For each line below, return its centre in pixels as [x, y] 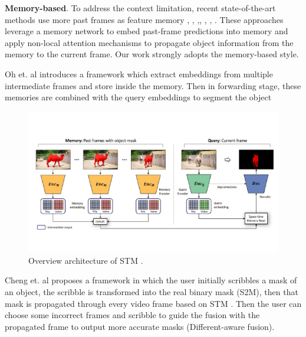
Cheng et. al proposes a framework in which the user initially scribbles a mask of [151, 280]
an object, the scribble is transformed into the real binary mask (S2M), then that [152, 292]
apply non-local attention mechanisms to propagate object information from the [149, 42]
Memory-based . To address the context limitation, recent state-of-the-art [140, 8]
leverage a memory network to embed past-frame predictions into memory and [147, 31]
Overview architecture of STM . [86, 260]
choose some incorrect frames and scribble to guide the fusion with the [132, 315]
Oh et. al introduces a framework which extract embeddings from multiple [139, 73]
